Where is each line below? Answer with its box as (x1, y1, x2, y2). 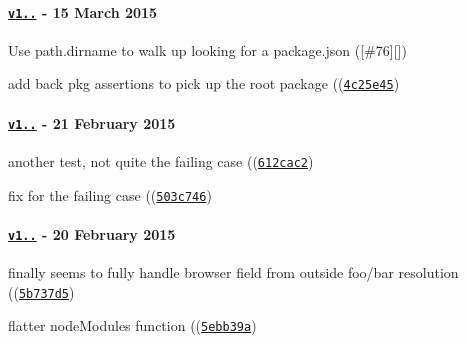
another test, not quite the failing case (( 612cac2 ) (8, 150, 314, 171)
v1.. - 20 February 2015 (8, 223, 176, 244)
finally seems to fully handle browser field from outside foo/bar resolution (8, 262, 459, 283)
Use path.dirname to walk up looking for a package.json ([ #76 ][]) (8, 39, 407, 60)
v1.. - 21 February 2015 (8, 112, 176, 133)
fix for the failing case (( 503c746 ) (8, 184, 212, 205)
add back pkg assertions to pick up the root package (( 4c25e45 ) (8, 73, 400, 94)
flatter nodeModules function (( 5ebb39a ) (8, 315, 257, 336)
